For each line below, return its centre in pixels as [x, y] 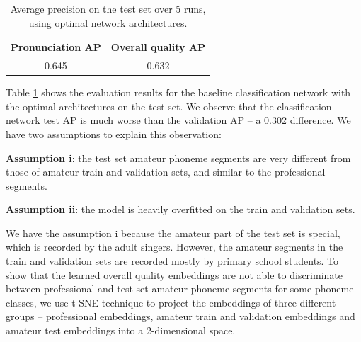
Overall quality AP [158, 47]
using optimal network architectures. [108, 22]
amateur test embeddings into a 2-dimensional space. [121, 330]
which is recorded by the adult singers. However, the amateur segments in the [174, 247]
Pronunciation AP [56, 47]
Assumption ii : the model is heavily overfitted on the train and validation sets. [180, 209]
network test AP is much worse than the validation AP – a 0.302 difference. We [178, 120]
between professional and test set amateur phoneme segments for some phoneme [180, 289]
